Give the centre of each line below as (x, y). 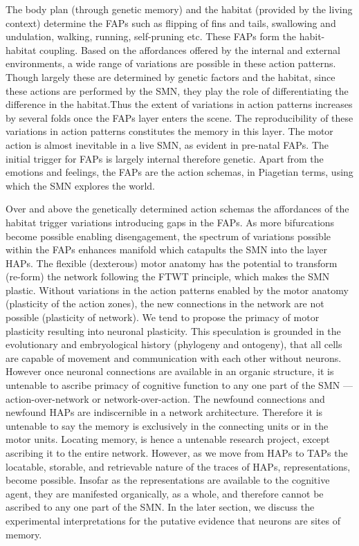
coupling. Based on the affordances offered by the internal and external (190, 49)
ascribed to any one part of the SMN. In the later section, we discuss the (160, 507)
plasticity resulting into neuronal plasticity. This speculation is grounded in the (173, 330)
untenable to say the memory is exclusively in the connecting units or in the (167, 425)
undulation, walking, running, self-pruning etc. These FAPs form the (151, 36)
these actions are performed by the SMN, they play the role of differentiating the (177, 90)
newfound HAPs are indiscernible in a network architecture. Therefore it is (164, 412)
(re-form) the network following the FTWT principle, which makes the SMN (168, 276)
